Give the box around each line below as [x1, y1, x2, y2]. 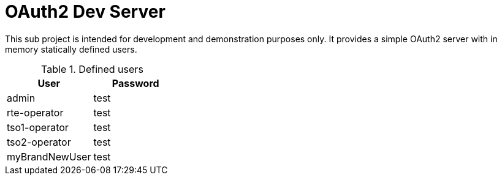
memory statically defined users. [5, 43, 137, 54]
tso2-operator [7, 135, 71, 148]
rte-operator [7, 106, 64, 119]
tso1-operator [7, 121, 69, 133]
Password [112, 77, 159, 89]
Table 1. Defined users [41, 62, 143, 75]
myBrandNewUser [7, 150, 91, 163]
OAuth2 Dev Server [5, 1, 165, 22]
